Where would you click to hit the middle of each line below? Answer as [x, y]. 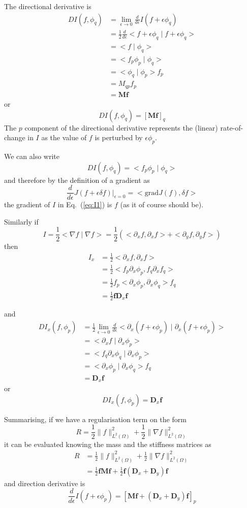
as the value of [64, 137]
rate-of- [232, 127]
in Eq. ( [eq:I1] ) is [85, 204]
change [15, 137]
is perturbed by [119, 137]
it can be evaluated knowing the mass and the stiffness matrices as [108, 444]
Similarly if [21, 221]
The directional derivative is [48, 6]
